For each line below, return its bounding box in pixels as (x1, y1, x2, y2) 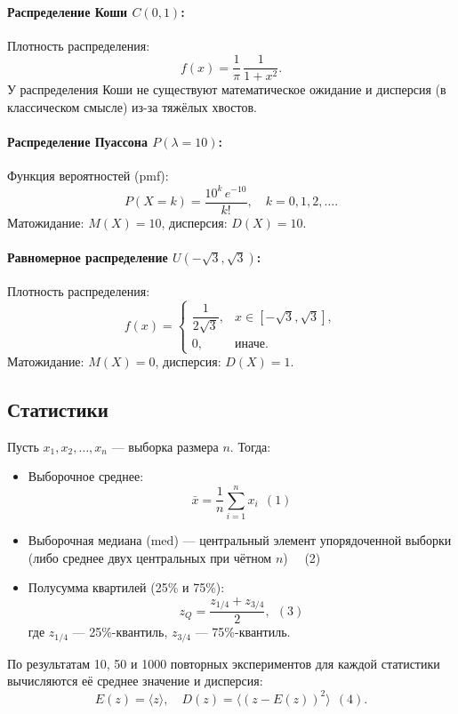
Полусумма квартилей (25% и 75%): (28, 578, 225, 597)
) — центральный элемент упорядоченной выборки (173, 531, 452, 550)
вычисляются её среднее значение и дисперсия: (7, 671, 263, 690)
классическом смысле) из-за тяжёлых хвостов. (7, 98, 258, 116)
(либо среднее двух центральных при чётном (28, 548, 272, 566)
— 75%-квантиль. (195, 622, 291, 641)
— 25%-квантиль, (72, 622, 168, 641)
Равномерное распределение (7, 247, 168, 266)
